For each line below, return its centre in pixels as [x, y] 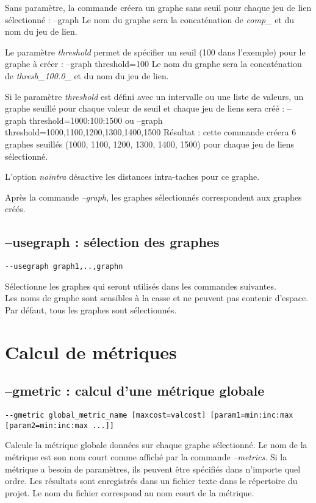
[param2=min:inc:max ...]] [59, 425]
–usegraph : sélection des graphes [112, 242]
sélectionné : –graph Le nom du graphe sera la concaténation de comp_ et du [150, 19]
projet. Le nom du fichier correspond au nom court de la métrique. [130, 492]
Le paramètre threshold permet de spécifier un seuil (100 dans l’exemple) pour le [155, 52]
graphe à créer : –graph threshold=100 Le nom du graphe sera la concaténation [153, 64]
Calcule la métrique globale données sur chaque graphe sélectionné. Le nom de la [156, 445]
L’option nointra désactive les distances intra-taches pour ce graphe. [132, 177]
